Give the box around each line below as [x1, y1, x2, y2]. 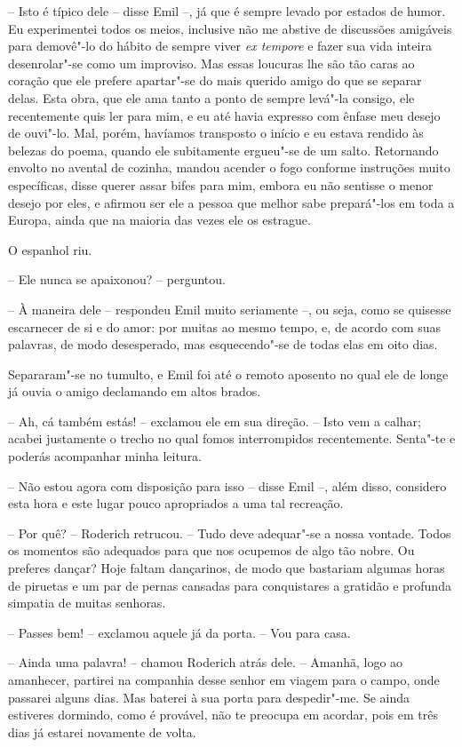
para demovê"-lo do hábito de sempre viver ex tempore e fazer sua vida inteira [8, 36, 432, 55]
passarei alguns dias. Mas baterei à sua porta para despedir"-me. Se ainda [8, 687, 410, 706]
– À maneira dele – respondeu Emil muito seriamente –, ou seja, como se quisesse [8, 299, 451, 318]
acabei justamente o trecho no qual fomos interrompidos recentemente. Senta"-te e [8, 429, 456, 448]
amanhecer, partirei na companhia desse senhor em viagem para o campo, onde [8, 671, 440, 688]
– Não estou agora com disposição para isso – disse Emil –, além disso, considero [8, 476, 447, 495]
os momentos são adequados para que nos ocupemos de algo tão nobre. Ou [8, 541, 415, 560]
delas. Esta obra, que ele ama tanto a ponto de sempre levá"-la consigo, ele [8, 88, 415, 107]
